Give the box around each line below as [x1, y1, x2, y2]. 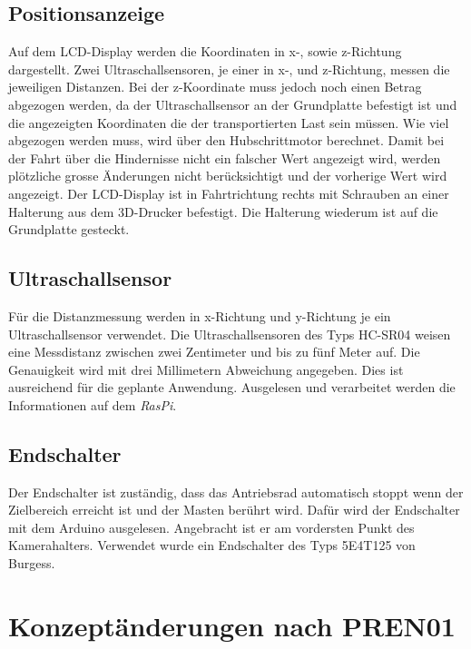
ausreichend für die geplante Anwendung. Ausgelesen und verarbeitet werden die [8, 378, 456, 397]
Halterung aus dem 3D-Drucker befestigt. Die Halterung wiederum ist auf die [8, 202, 438, 221]
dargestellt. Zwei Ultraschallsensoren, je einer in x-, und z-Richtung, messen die [8, 59, 450, 78]
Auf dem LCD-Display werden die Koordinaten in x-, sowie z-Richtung [8, 42, 402, 61]
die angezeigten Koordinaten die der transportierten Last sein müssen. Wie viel [8, 113, 449, 132]
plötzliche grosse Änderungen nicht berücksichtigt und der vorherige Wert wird [8, 166, 447, 185]
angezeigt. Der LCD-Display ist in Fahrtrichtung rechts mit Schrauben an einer [8, 183, 449, 202]
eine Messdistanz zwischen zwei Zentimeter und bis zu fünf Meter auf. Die [8, 342, 420, 361]
